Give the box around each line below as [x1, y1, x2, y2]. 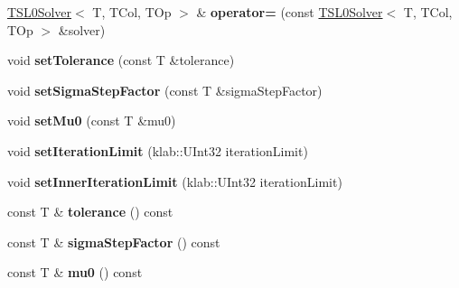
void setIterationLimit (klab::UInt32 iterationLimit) [7, 141, 308, 160]
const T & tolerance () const [7, 202, 173, 221]
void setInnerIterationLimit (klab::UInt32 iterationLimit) [7, 172, 342, 190]
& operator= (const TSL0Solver [196, 3, 383, 21]
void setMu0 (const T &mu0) [7, 111, 176, 130]
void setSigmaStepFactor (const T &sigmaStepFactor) [7, 80, 323, 99]
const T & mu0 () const [7, 263, 143, 282]
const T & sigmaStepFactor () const [7, 232, 220, 251]
